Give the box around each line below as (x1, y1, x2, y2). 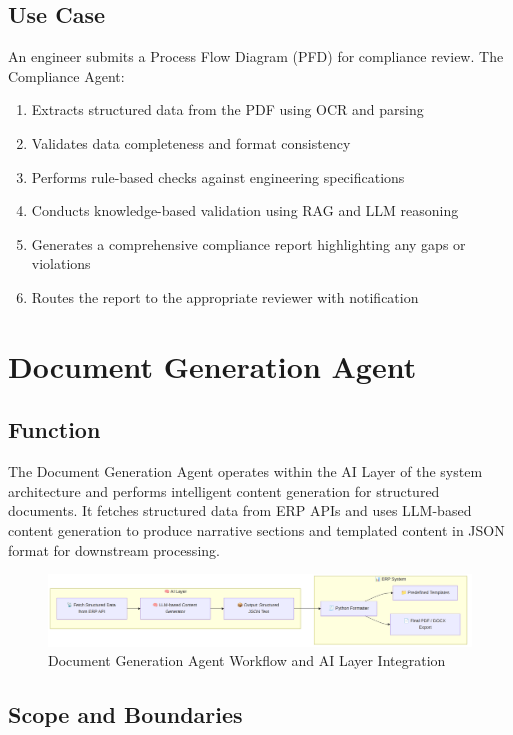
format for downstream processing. (8, 539, 220, 560)
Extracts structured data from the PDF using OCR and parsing (31, 99, 424, 120)
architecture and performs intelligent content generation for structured (8, 480, 440, 501)
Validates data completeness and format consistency (31, 132, 351, 153)
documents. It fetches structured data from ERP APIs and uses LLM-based (8, 500, 472, 521)
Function (8, 414, 101, 445)
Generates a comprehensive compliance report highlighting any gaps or (31, 233, 466, 254)
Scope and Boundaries (8, 699, 243, 730)
